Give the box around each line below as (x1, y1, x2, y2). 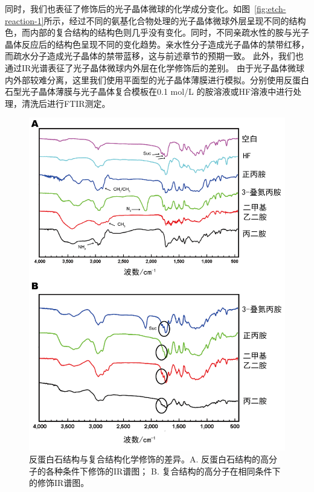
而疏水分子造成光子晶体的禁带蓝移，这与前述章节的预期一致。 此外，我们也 (5, 50, 304, 62)
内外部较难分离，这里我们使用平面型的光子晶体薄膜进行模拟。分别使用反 (5, 73, 292, 86)
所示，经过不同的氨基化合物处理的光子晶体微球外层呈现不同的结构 (43, 14, 306, 27)
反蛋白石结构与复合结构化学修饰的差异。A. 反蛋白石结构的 (29, 453, 261, 465)
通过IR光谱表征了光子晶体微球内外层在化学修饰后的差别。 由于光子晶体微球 (5, 61, 305, 74)
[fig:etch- (254, 2, 286, 14)
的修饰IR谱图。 (29, 476, 89, 489)
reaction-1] (5, 14, 44, 27)
